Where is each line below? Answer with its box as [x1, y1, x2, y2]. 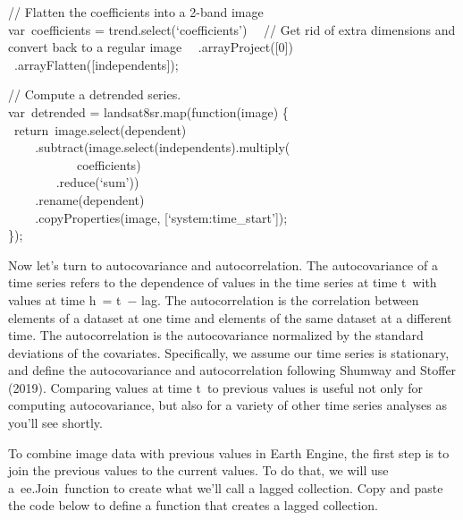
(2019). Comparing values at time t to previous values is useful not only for [8, 378, 424, 396]
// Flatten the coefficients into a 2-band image [8, 3, 264, 21]
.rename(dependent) [35, 190, 145, 209]
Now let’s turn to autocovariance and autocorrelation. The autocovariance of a [8, 255, 438, 274]
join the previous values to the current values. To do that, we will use [8, 461, 389, 480]
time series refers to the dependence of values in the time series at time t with [8, 273, 437, 292]
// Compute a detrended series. [8, 85, 181, 104]
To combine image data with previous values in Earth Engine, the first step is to [8, 443, 450, 462]
